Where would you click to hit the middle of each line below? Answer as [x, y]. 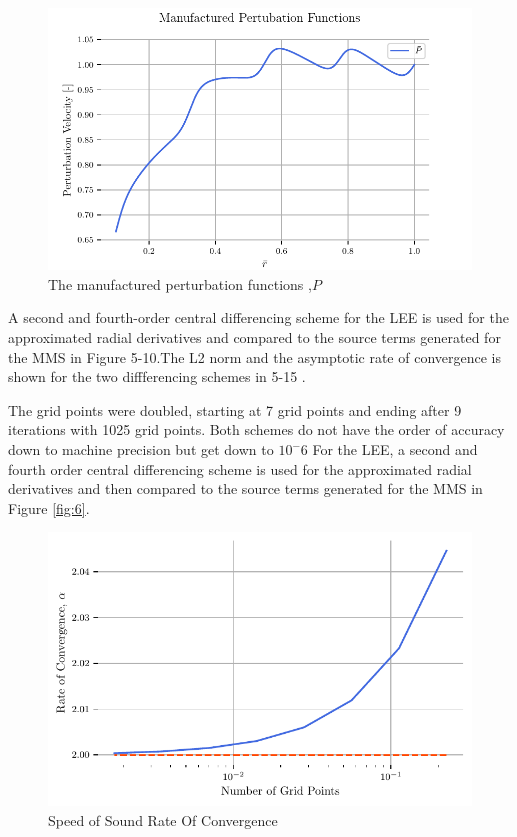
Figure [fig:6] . [49, 507]
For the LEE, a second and [395, 449]
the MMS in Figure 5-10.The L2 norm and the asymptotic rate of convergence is [255, 356]
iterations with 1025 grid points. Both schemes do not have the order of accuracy [256, 429]
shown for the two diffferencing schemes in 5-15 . [157, 376]
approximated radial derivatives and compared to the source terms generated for [254, 337]
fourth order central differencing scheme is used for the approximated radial [240, 468]
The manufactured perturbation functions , [180, 283]
